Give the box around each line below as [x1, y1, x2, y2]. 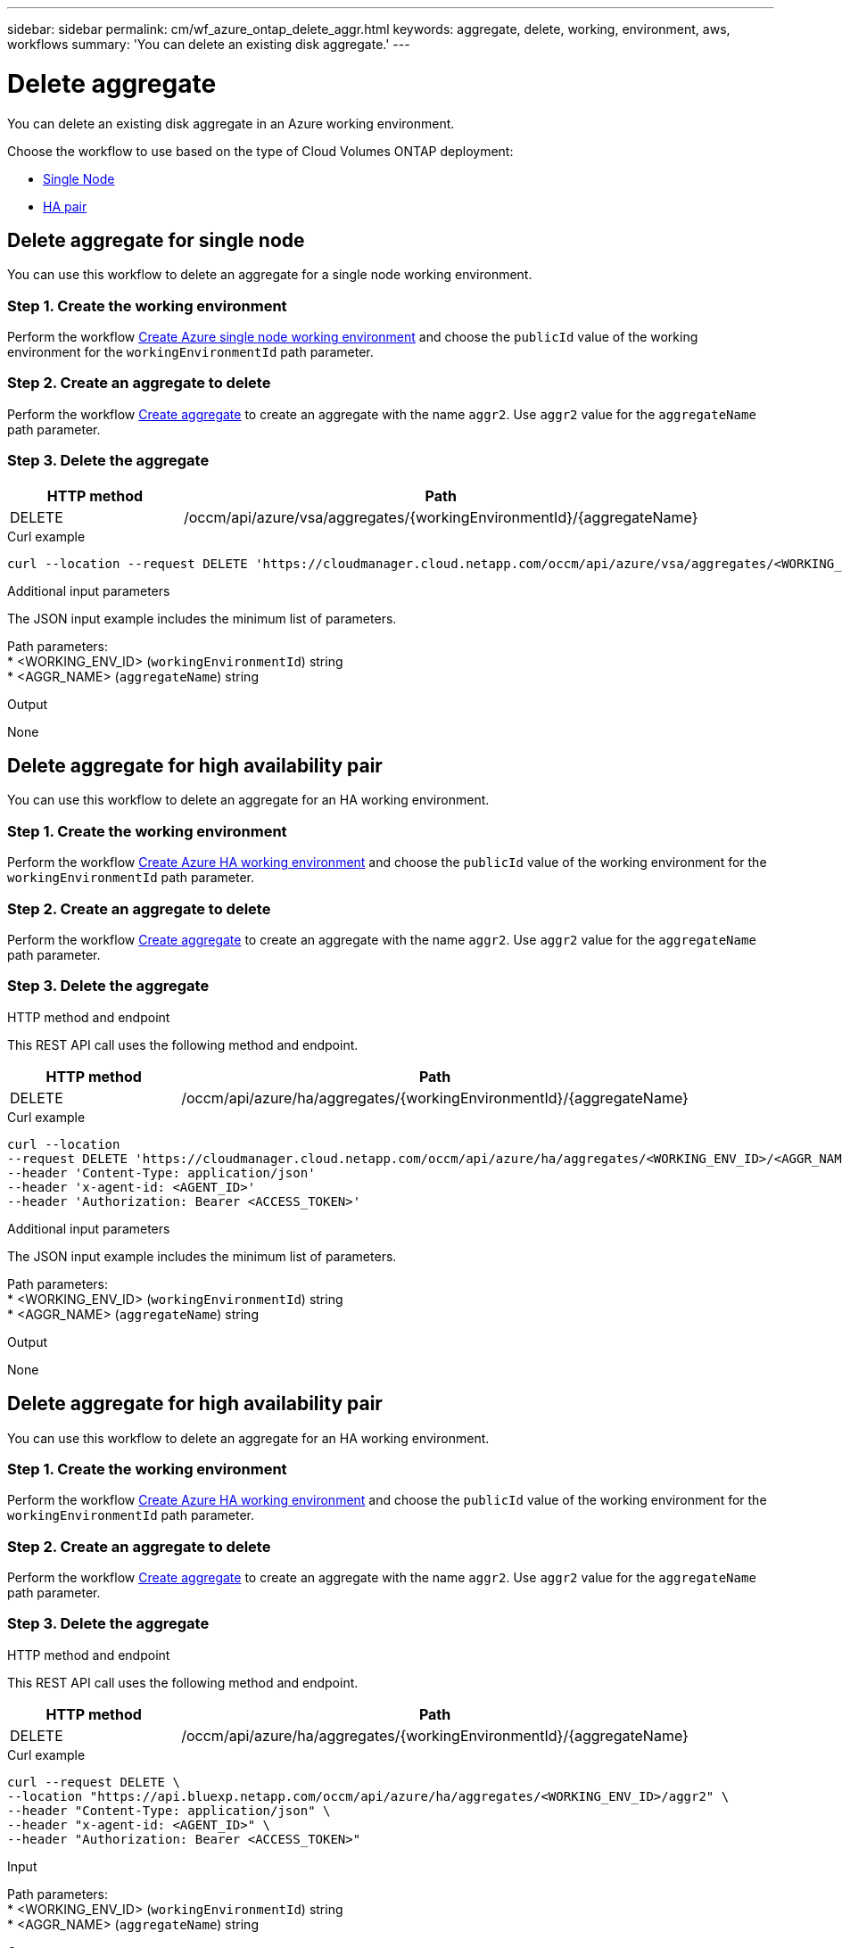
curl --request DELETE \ [7, 1774, 180, 1789]
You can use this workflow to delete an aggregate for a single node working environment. [7, 267, 532, 283]
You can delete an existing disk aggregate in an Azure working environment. [7, 115, 455, 131]
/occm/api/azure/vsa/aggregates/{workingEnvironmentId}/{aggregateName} [183, 508, 698, 526]
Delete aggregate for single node [7, 228, 305, 252]
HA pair [43, 198, 87, 214]
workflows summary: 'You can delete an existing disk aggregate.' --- [7, 37, 410, 52]
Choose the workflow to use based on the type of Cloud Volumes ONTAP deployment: [7, 143, 514, 159]
